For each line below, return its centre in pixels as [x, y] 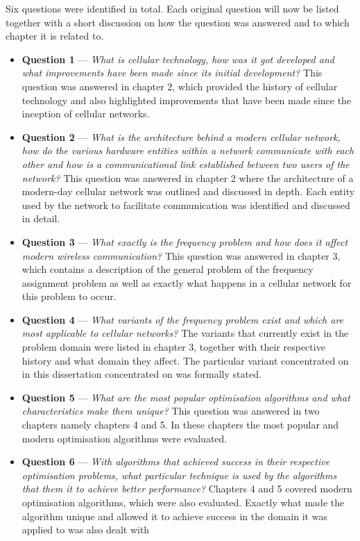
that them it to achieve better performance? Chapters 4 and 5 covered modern [187, 489]
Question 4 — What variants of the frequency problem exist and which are [183, 319]
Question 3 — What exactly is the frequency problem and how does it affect [185, 241]
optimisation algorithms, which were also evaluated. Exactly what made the [183, 502]
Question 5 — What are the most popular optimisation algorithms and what [186, 397]
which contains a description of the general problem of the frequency [168, 269]
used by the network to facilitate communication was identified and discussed [186, 205]
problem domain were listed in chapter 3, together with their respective [173, 347]
